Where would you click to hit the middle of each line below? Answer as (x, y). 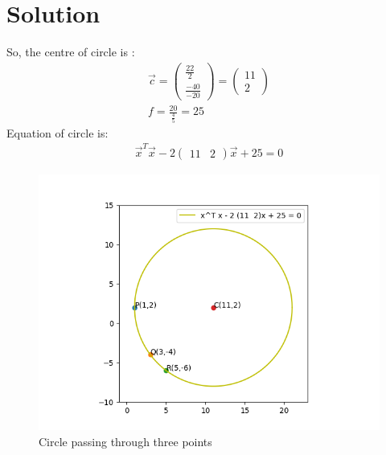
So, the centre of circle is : (71, 52)
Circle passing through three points (125, 441)
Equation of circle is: (57, 132)
